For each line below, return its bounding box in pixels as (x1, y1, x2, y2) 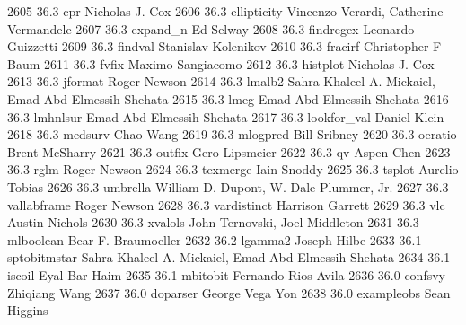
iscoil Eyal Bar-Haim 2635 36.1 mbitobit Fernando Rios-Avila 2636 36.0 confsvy (7, 265, 445, 284)
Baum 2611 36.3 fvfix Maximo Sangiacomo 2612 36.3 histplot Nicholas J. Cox (7, 54, 435, 73)
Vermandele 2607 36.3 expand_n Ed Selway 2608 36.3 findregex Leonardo (7, 19, 415, 38)
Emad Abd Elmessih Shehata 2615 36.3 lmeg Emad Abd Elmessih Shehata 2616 (7, 89, 449, 108)
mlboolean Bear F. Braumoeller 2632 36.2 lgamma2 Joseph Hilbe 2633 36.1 (7, 230, 422, 249)
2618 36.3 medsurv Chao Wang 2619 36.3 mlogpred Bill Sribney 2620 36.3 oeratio (7, 125, 457, 144)
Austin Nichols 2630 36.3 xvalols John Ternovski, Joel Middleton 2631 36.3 (7, 213, 419, 232)
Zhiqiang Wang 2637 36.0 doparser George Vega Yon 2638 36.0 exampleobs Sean (7, 283, 451, 302)
